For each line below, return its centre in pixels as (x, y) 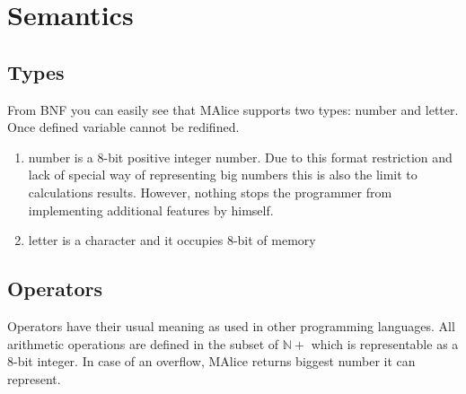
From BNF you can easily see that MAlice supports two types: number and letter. (233, 109)
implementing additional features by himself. (151, 210)
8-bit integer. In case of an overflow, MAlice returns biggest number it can (211, 361)
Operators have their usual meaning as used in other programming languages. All (231, 325)
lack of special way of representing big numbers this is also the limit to (223, 175)
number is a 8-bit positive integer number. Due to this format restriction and (240, 157)
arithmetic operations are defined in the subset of (143, 343)
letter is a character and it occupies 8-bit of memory (172, 240)
